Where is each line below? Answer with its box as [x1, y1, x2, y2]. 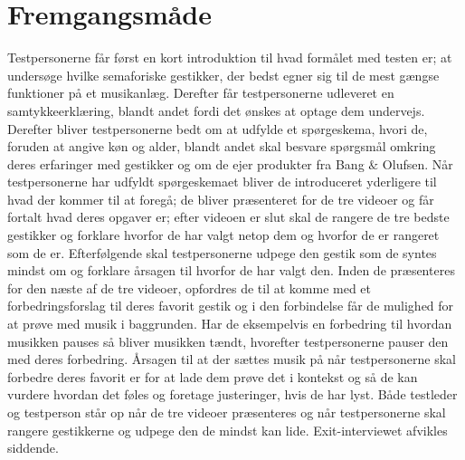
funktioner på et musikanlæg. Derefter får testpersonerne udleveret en [7, 83, 394, 102]
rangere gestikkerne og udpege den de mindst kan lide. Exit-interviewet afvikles [7, 420, 448, 439]
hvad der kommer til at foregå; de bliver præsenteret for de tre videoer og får [7, 189, 434, 208]
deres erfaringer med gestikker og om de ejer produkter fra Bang [7, 154, 365, 173]
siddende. [7, 438, 59, 457]
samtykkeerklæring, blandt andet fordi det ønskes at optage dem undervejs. [7, 101, 425, 120]
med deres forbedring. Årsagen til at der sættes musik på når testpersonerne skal [7, 350, 456, 369]
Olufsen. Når [382, 154, 453, 173]
